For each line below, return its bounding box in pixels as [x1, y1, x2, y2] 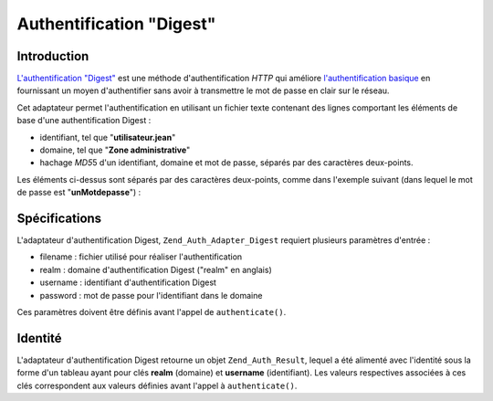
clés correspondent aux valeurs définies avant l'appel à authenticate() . [16, 380, 298, 391]
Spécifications [16, 211, 102, 226]
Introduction [16, 48, 89, 64]
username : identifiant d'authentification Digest [39, 277, 216, 288]
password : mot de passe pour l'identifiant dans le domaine [39, 290, 263, 301]
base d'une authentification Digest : [16, 115, 152, 126]
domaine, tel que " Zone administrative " [39, 144, 191, 155]
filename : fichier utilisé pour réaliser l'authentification [39, 251, 243, 262]
